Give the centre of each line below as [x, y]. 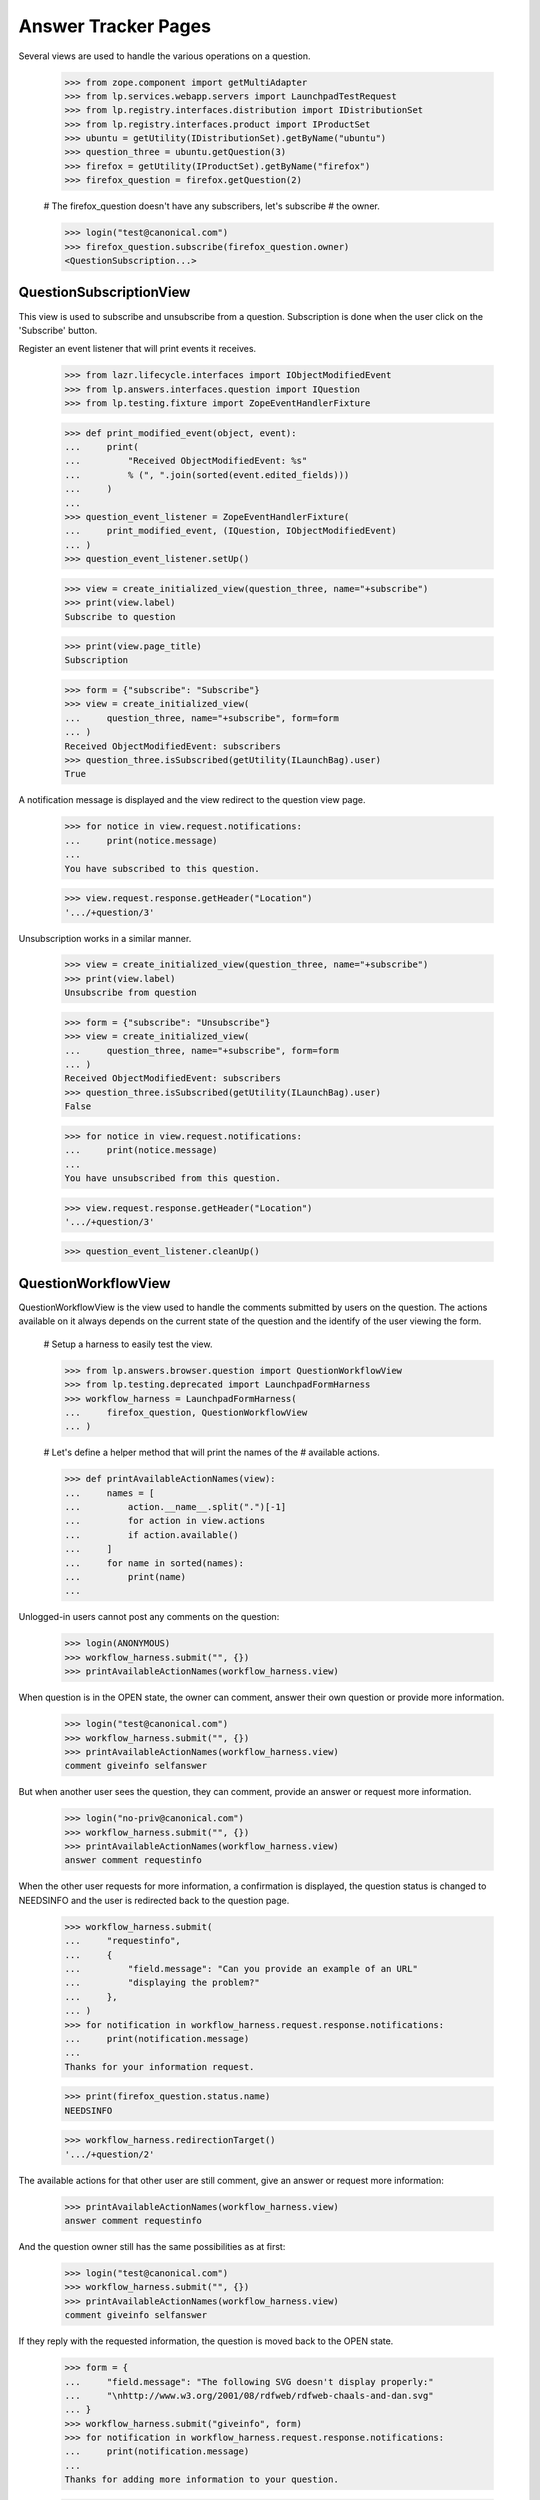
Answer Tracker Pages [115, 26]
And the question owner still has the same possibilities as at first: [152, 2246]
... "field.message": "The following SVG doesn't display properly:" [249, 2381]
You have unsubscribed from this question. [173, 1178]
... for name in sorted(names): [154, 1563]
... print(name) [125, 1577]
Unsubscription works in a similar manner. [105, 938]
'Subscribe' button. [58, 330]
